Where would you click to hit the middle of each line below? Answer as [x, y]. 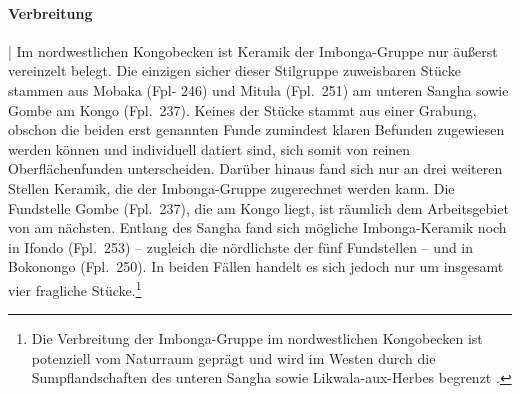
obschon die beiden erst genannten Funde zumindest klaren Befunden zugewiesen [256, 129]
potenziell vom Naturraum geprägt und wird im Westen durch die [233, 357]
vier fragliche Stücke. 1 [75, 288]
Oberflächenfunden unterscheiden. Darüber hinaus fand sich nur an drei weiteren [255, 168]
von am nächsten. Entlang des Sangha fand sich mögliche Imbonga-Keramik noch [257, 227]
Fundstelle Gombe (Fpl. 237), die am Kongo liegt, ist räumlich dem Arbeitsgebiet [258, 207]
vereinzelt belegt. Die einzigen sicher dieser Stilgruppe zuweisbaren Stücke [234, 70]
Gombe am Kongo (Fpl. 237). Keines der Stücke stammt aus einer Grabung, [242, 109]
